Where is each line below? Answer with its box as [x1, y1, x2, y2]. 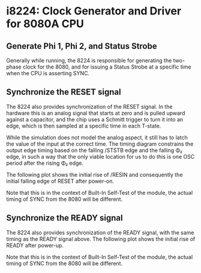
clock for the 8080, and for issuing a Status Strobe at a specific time [23, 63, 191, 70]
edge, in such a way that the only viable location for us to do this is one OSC [6, 153, 195, 160]
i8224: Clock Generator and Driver [6, 4, 182, 18]
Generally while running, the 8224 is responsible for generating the [6, 57, 172, 64]
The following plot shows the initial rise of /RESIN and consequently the [6, 171, 183, 178]
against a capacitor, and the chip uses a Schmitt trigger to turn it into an [6, 115, 184, 123]
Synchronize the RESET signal [6, 87, 121, 97]
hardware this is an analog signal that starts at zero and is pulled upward [6, 109, 185, 117]
